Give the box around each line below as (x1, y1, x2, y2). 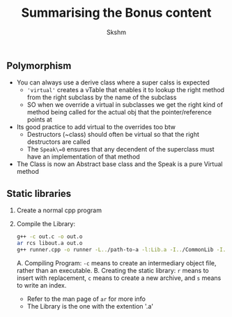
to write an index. (16, 281, 67, 289)
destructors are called (26, 138, 91, 146)
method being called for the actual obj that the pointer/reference (26, 108, 212, 117)
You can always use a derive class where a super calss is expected (16, 78, 210, 87)
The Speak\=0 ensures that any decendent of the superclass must (26, 145, 215, 154)
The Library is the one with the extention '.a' (26, 302, 154, 310)
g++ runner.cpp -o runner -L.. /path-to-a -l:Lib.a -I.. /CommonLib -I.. (16, 246, 229, 253)
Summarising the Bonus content (21, 5, 212, 21)
